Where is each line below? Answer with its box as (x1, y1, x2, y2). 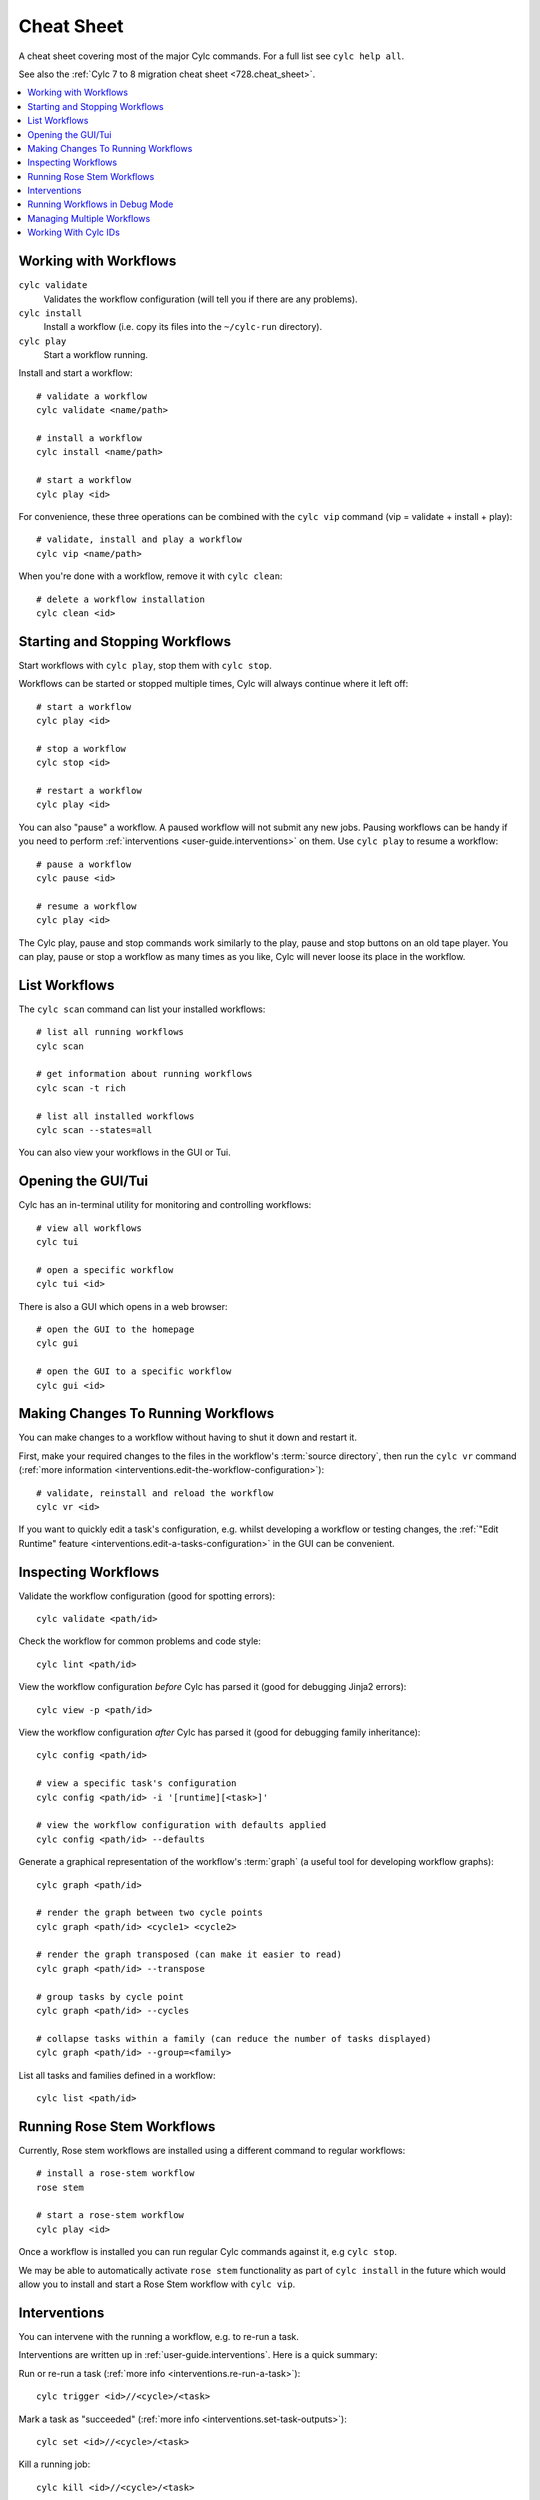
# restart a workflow (36, 785, 142, 796)
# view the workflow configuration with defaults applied (36, 1820, 327, 1831)
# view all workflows (36, 1222, 142, 1234)
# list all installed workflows (36, 1110, 195, 1122)
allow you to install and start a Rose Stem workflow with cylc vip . (18, 2278, 296, 2290)
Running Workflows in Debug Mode (27, 198, 174, 210)
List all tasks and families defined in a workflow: (18, 2069, 216, 2081)
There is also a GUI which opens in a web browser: (18, 1300, 229, 1312)
